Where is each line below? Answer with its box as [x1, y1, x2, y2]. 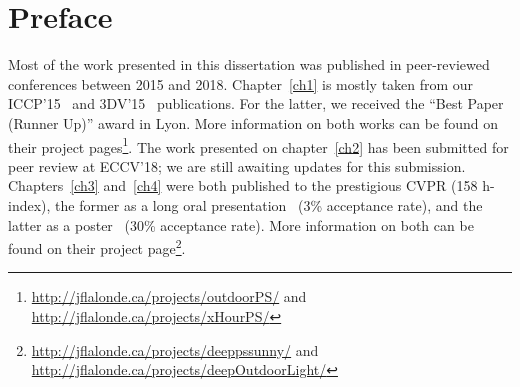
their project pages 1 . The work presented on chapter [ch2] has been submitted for [8, 133, 509, 157]
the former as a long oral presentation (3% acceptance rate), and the [55, 194, 483, 215]
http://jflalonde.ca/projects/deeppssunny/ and [31, 339, 319, 360]
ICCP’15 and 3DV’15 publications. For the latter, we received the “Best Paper [8, 93, 504, 114]
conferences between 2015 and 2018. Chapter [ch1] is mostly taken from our [8, 73, 474, 94]
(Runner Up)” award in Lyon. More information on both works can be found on [8, 112, 498, 133]
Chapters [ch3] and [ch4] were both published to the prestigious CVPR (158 [8, 175, 478, 196]
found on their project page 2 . [8, 235, 186, 258]
